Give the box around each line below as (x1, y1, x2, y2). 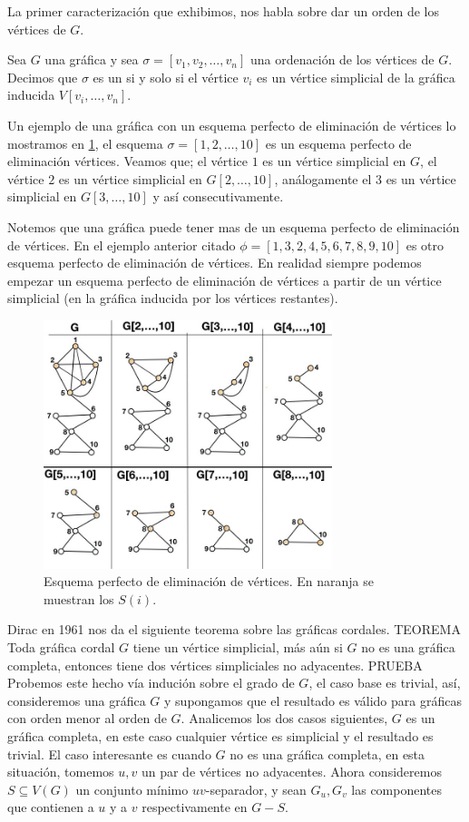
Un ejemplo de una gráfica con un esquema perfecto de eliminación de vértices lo (7, 115, 456, 134)
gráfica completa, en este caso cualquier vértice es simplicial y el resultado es (7, 727, 434, 746)
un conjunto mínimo (75, 779, 189, 798)
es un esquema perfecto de (265, 133, 412, 152)
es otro (405, 235, 445, 254)
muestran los (44, 589, 114, 608)
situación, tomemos (7, 762, 114, 781)
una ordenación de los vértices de (250, 50, 435, 69)
